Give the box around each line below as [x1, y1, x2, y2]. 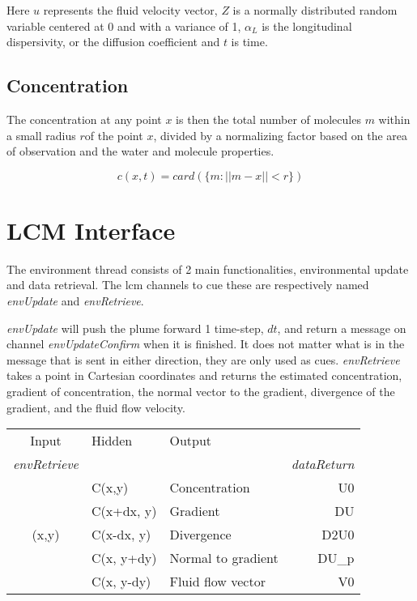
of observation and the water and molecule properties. [6, 143, 274, 160]
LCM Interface [6, 213, 176, 246]
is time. [231, 33, 268, 50]
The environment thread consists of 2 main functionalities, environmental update [6, 260, 409, 277]
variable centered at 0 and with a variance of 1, [6, 17, 241, 34]
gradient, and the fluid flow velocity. [6, 399, 185, 416]
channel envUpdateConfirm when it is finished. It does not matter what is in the [6, 335, 405, 352]
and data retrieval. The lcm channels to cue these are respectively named [6, 276, 369, 293]
